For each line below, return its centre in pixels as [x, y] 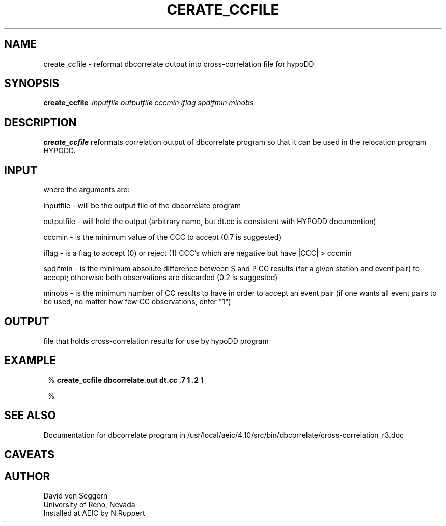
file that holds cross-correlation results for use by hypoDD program [156, 341]
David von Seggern [76, 495]
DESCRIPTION [40, 122]
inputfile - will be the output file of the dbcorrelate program [142, 206]
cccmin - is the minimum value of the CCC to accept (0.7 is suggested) [162, 237]
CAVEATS [29, 455]
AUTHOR [27, 476]
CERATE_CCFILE [223, 10]
